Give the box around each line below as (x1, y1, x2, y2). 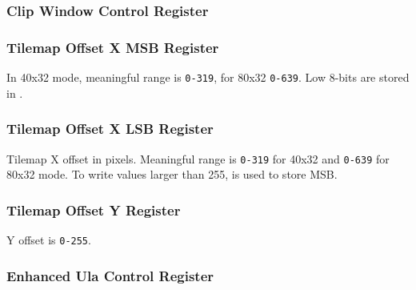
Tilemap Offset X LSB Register (6, 119, 214, 139)
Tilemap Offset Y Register (6, 199, 181, 220)
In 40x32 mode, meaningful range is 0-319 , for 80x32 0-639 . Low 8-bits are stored (6, 69, 410, 86)
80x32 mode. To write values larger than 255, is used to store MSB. (6, 166, 338, 183)
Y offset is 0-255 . (6, 232, 91, 248)
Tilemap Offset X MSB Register (6, 37, 219, 57)
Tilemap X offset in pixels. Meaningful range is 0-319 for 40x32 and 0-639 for (6, 150, 390, 167)
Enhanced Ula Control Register (6, 265, 214, 285)
